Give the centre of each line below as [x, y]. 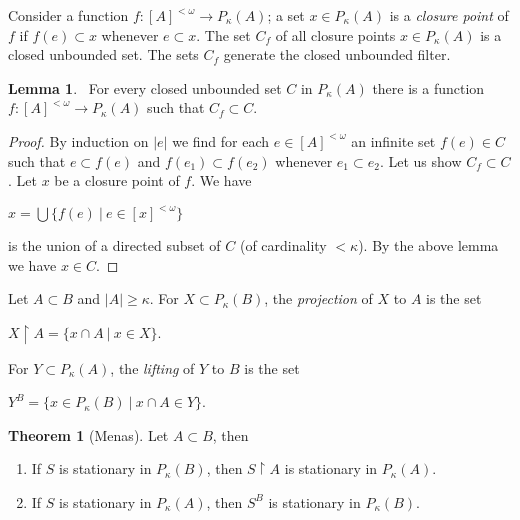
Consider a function [68, 15]
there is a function [428, 87]
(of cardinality [283, 245]
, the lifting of [152, 367]
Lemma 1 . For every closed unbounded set [145, 87]
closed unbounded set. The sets [103, 54]
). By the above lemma [428, 245]
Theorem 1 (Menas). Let [88, 434]
